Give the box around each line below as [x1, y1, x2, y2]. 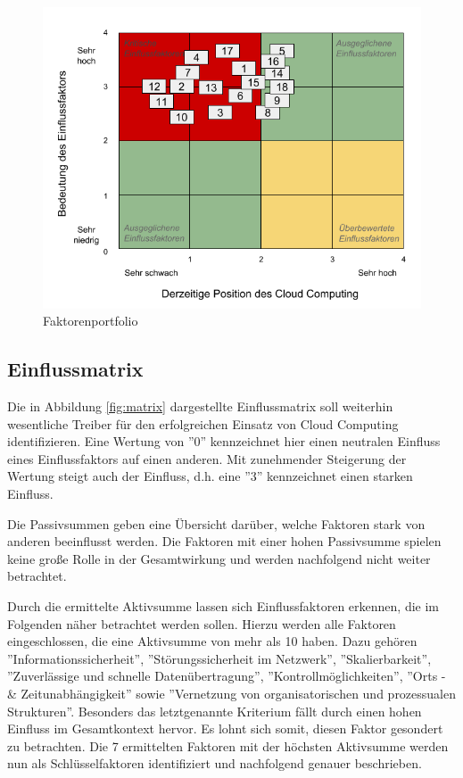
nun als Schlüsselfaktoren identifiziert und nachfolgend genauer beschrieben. [7, 754, 422, 773]
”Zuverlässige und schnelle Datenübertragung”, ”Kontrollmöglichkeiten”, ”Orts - [7, 666, 446, 685]
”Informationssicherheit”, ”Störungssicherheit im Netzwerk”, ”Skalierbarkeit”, [7, 649, 432, 667]
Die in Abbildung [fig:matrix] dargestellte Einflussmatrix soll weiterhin [7, 397, 393, 416]
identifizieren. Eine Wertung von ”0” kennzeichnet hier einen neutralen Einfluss [7, 432, 441, 451]
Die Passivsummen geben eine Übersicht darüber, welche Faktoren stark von [7, 514, 426, 533]
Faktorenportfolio [43, 311, 138, 330]
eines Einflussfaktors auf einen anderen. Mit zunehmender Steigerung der [7, 449, 407, 468]
